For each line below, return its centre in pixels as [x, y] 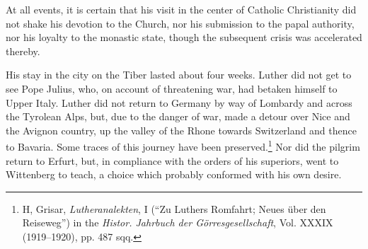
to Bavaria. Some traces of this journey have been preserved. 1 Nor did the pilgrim [183, 145]
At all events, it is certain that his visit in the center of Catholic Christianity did [181, 9]
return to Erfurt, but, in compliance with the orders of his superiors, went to [172, 160]
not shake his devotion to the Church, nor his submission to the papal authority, [180, 23]
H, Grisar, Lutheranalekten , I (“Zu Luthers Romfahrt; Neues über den [174, 208]
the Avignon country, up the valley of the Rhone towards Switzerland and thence [181, 130]
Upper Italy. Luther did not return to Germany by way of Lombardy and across [179, 102]
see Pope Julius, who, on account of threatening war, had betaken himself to [172, 88]
